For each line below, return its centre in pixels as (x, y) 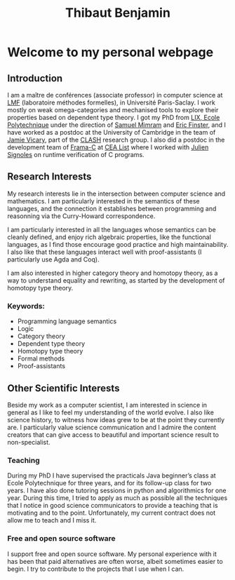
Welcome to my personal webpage (110, 52)
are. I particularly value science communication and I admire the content (112, 427)
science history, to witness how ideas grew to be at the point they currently (116, 419)
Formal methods (41, 358)
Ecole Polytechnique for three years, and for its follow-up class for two (109, 483)
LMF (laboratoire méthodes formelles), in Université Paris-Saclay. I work (111, 102)
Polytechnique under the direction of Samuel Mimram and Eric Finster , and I (117, 125)
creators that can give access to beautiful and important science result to (113, 434)
